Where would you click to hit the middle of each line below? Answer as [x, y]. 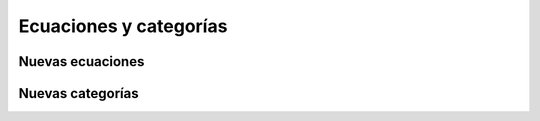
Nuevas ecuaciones [81, 61]
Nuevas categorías [78, 93]
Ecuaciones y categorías [123, 26]
